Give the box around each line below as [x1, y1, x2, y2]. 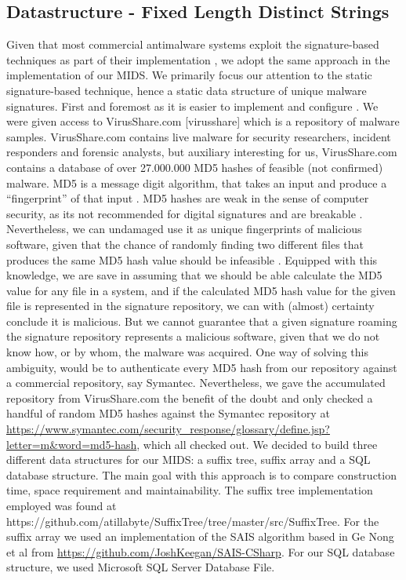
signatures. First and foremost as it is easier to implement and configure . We [6, 97, 379, 114]
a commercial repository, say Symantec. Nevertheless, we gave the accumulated [6, 374, 386, 391]
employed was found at [6, 498, 117, 514]
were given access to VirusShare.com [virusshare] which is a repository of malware [6, 113, 400, 129]
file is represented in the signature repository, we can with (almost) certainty [6, 297, 375, 314]
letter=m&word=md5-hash [6, 436, 137, 452]
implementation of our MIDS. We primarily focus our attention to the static [6, 67, 372, 83]
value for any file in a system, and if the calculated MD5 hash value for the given [6, 282, 396, 298]
